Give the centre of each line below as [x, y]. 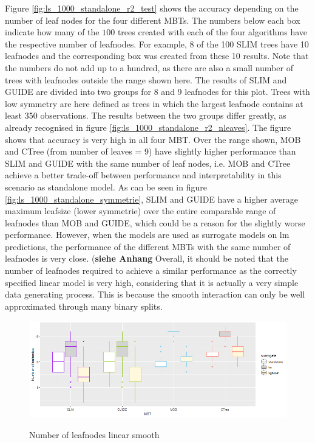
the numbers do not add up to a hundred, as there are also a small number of [149, 67]
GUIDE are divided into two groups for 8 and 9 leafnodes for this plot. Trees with [157, 92]
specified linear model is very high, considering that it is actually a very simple [152, 282]
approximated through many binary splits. [84, 306]
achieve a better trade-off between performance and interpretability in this [143, 175]
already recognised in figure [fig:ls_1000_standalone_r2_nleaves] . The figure [148, 127]
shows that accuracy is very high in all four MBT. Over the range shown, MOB [153, 139]
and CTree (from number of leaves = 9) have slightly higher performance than [151, 151]
